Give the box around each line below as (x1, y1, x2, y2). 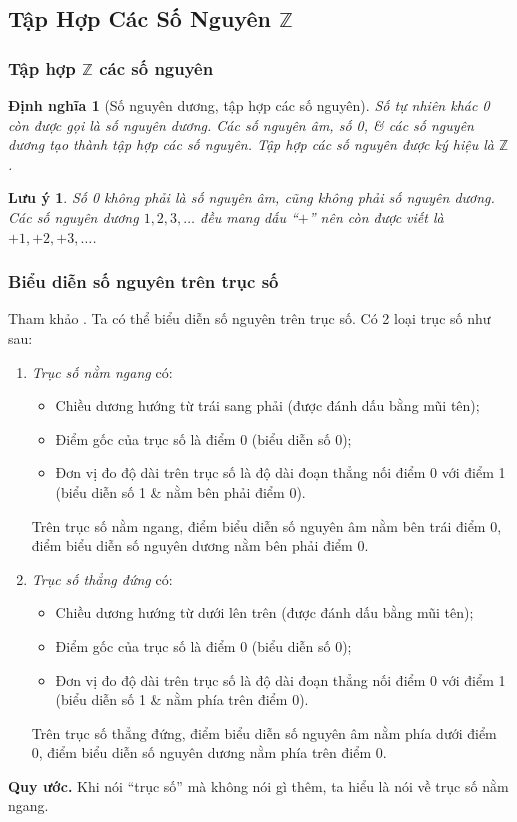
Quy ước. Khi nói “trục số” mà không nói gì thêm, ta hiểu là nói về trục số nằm (8, 775, 509, 796)
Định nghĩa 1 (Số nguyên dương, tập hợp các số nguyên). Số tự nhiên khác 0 (8, 95, 490, 115)
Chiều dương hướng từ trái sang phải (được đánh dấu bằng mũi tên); (55, 395, 480, 416)
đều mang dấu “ (200, 206, 298, 227)
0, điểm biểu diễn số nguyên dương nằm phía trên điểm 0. (31, 742, 387, 763)
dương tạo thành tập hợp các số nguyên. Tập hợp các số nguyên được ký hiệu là (8, 134, 494, 155)
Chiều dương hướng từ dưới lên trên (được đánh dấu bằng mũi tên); (55, 602, 474, 623)
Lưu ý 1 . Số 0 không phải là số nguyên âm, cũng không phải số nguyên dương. (8, 187, 495, 208)
